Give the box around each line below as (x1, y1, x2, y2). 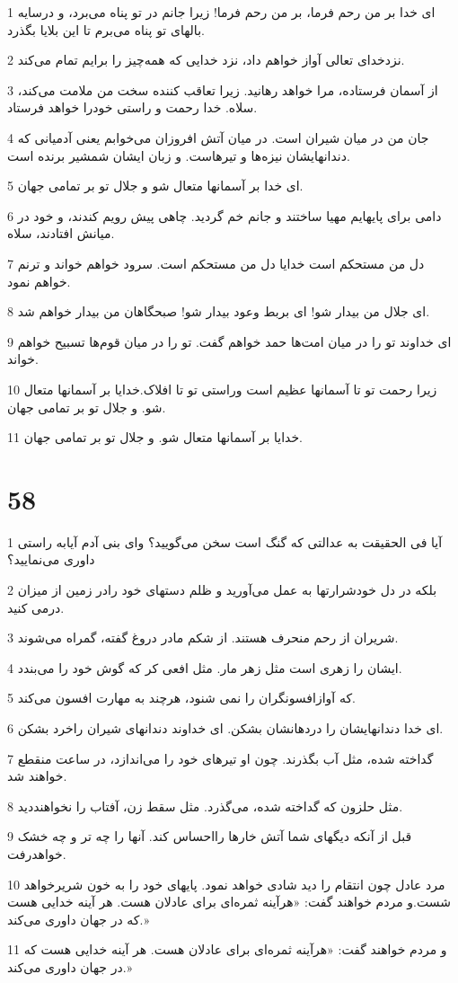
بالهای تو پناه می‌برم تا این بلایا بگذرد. (7, 20, 205, 39)
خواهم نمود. (7, 271, 71, 290)
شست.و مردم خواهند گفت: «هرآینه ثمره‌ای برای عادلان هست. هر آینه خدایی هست (7, 892, 451, 911)
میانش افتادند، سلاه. (7, 224, 115, 243)
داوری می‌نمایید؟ (7, 550, 95, 569)
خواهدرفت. (7, 844, 66, 863)
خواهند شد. (7, 766, 67, 785)
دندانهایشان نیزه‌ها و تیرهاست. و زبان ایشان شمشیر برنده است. (7, 146, 350, 164)
